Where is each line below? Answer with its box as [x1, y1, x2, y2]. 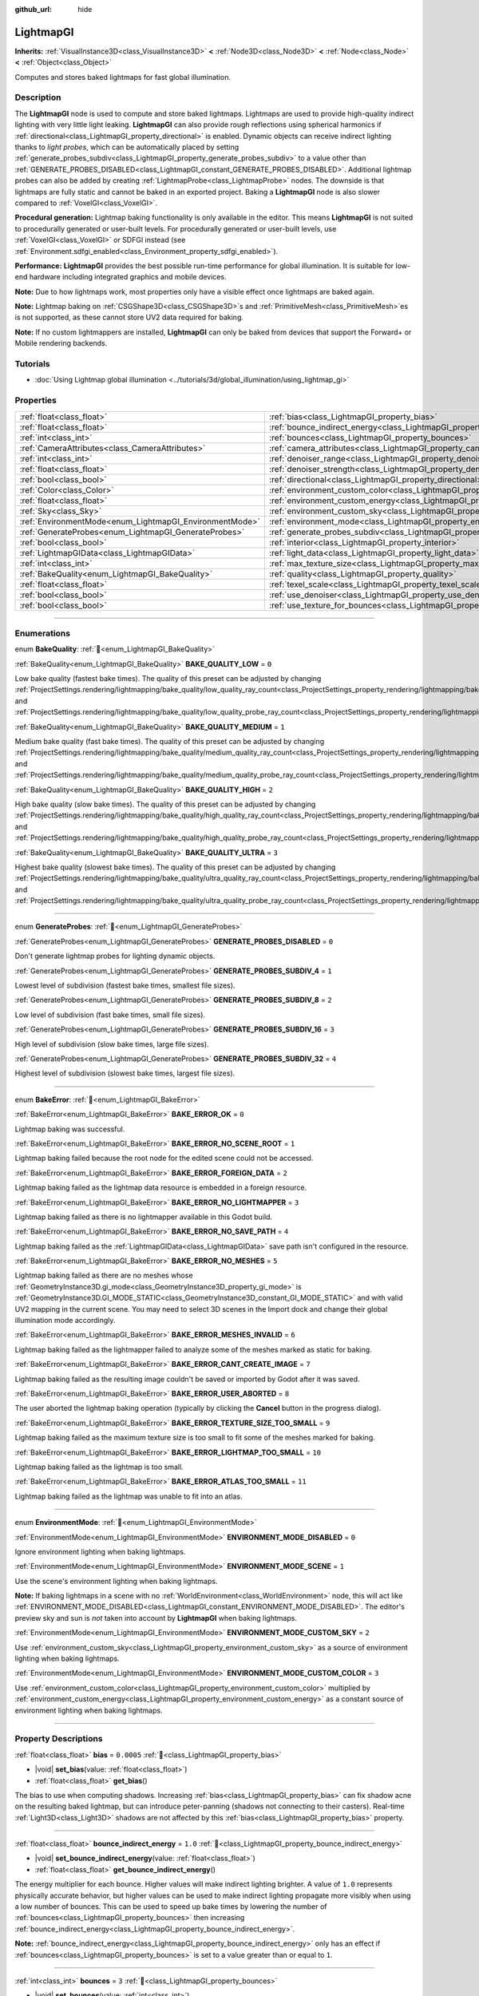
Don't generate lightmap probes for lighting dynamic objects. [14, 951, 216, 961]
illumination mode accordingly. [14, 1316, 116, 1325]
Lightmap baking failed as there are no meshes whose [14, 1270, 193, 1281]
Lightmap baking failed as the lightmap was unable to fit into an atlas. [14, 1491, 243, 1501]
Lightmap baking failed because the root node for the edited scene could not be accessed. [14, 1154, 314, 1163]
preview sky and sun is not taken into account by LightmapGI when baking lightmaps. [14, 1613, 297, 1622]
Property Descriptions [14, 1733, 103, 1745]
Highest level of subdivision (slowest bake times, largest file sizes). [14, 1068, 236, 1078]
